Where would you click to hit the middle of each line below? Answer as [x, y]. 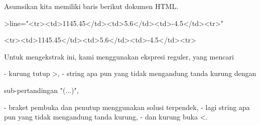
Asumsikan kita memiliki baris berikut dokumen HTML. [91, 6]
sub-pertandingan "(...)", [41, 90]
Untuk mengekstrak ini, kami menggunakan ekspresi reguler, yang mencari [119, 56]
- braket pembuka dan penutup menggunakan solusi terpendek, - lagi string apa [127, 107]
